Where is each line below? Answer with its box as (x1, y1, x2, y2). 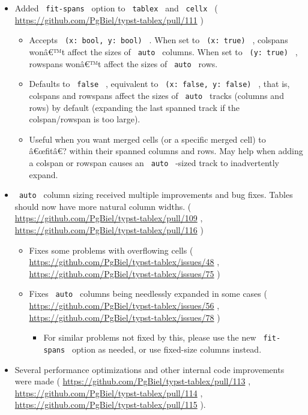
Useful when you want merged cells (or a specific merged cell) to (29, 133, 266, 145)
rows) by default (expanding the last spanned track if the (29, 101, 240, 113)
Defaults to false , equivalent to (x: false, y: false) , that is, (29, 77, 290, 90)
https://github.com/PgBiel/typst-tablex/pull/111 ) (14, 13, 204, 26)
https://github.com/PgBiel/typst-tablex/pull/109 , (14, 212, 203, 224)
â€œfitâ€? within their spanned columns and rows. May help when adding (29, 145, 303, 157)
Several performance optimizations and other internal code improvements (14, 363, 285, 375)
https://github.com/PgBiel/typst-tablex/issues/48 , (29, 255, 220, 268)
